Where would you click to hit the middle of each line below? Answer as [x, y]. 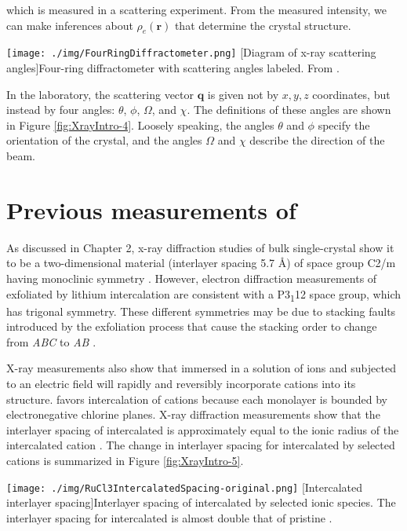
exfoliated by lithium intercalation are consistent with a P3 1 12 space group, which [204, 295]
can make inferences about [70, 25]
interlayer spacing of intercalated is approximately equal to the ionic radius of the [203, 429]
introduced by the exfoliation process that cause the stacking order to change [192, 326]
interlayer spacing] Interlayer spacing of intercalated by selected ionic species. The [201, 502]
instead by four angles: [61, 110]
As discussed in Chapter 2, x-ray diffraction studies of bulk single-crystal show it [200, 247]
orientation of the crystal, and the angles [104, 140]
